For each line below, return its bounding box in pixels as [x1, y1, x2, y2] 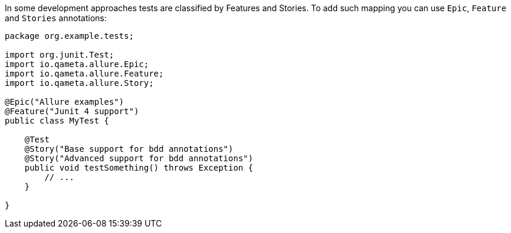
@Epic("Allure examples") [5, 97, 124, 106]
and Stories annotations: [5, 13, 107, 23]
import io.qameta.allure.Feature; [5, 69, 164, 78]
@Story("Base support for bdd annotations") [24, 144, 233, 154]
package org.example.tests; [5, 31, 134, 41]
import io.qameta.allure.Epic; [5, 59, 149, 69]
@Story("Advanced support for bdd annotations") [24, 154, 253, 163]
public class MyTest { [5, 116, 110, 125]
